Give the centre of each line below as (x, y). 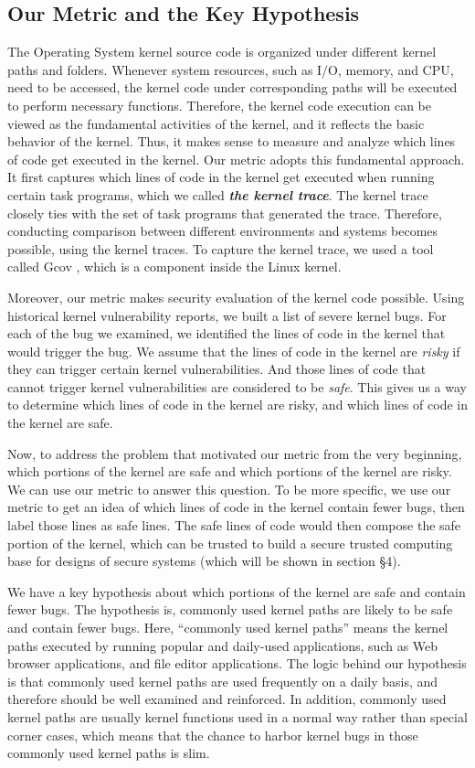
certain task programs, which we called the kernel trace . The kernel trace (218, 194)
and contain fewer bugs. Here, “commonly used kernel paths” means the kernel (228, 628)
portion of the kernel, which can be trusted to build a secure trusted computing (230, 543)
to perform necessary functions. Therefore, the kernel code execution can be (220, 105)
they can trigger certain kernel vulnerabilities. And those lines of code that (217, 369)
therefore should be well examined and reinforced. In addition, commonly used (227, 699)
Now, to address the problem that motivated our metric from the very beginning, (235, 453)
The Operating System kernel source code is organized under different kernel (222, 52)
